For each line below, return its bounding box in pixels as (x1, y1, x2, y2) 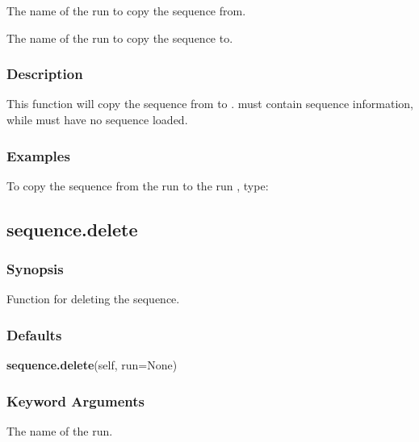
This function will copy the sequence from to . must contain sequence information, (6, 95, 413, 112)
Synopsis (6, 259, 64, 279)
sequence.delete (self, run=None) (6, 357, 178, 373)
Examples (6, 145, 70, 165)
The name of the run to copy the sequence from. (6, 2, 246, 19)
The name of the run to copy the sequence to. (6, 29, 233, 46)
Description (6, 64, 83, 84)
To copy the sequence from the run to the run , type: (6, 177, 269, 194)
